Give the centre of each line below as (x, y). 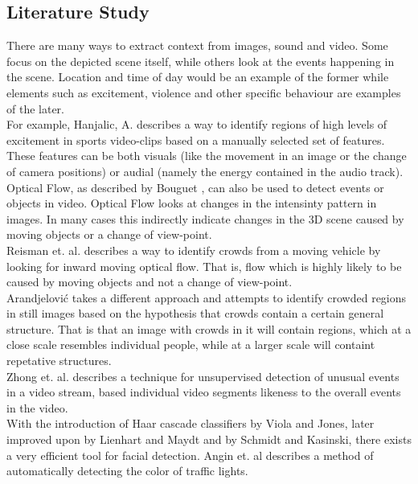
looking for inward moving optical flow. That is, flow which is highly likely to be (204, 266)
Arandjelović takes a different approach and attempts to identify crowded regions (207, 297)
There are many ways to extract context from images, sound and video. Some (197, 45)
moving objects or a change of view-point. (109, 234)
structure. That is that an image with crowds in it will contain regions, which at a (209, 328)
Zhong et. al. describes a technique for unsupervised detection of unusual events (203, 376)
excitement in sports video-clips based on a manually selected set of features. (196, 139)
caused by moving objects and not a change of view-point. (150, 282)
